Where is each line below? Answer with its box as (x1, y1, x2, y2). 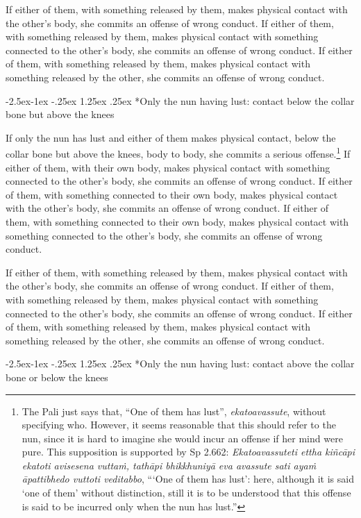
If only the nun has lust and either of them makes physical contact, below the (6, 130, 336, 144)
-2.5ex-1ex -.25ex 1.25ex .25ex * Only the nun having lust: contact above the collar (6, 356, 355, 371)
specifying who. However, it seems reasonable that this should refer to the (22, 417, 336, 432)
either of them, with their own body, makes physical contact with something (6, 160, 330, 174)
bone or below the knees (6, 369, 108, 384)
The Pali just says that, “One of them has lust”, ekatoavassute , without (22, 403, 326, 418)
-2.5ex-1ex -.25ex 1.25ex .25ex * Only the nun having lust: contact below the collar (6, 93, 355, 108)
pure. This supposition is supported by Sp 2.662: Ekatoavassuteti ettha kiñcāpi (22, 444, 355, 459)
